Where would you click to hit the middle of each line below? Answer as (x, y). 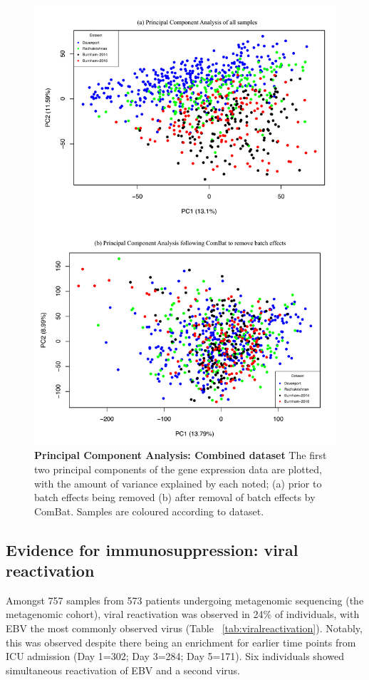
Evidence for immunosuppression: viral (152, 549)
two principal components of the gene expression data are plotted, (178, 469)
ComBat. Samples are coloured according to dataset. (149, 511)
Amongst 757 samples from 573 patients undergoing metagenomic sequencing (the (185, 600)
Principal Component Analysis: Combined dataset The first (181, 455)
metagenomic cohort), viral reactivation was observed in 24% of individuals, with (183, 614)
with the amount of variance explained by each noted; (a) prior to (178, 483)
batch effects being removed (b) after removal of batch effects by (175, 497)
